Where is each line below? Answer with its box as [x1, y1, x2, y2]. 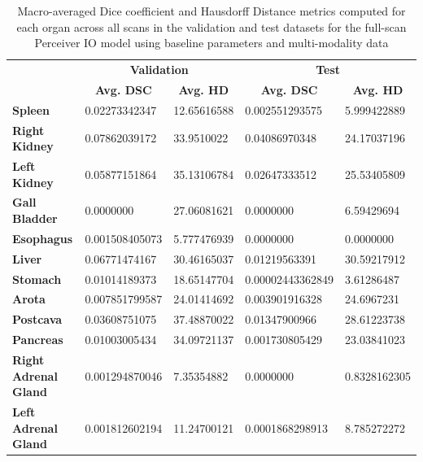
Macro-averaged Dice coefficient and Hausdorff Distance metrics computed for [17, 2, 406, 19]
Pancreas [12, 331, 63, 348]
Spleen [12, 101, 50, 118]
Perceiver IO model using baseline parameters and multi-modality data [34, 34, 389, 51]
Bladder [12, 210, 58, 227]
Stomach [12, 270, 62, 287]
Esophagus [12, 229, 73, 246]
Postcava [12, 311, 63, 328]
